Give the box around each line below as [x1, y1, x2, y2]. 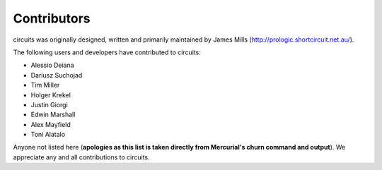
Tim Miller [30, 81, 60, 90]
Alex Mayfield [30, 120, 71, 128]
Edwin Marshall [30, 110, 76, 119]
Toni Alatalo [30, 130, 66, 139]
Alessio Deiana [30, 61, 74, 70]
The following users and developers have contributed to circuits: [13, 48, 201, 56]
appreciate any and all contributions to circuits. [13, 152, 150, 162]
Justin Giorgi [30, 100, 69, 109]
